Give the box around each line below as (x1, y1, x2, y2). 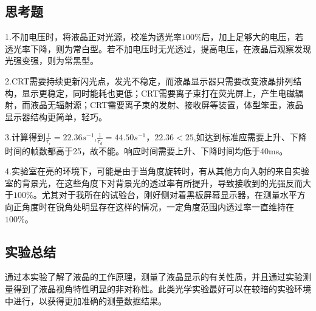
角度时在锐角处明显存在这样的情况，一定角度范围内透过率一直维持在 (21, 200, 294, 213)
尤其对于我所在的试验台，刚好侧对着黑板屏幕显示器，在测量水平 (41, 188, 297, 201)
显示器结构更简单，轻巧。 (5, 110, 107, 123)
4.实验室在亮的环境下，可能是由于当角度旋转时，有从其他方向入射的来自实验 (5, 165, 309, 177)
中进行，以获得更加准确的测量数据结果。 (5, 294, 167, 307)
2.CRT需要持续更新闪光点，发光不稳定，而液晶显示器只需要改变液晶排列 (5, 74, 294, 87)
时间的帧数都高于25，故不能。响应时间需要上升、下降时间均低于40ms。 (5, 144, 288, 157)
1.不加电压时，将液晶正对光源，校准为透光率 (5, 30, 182, 43)
